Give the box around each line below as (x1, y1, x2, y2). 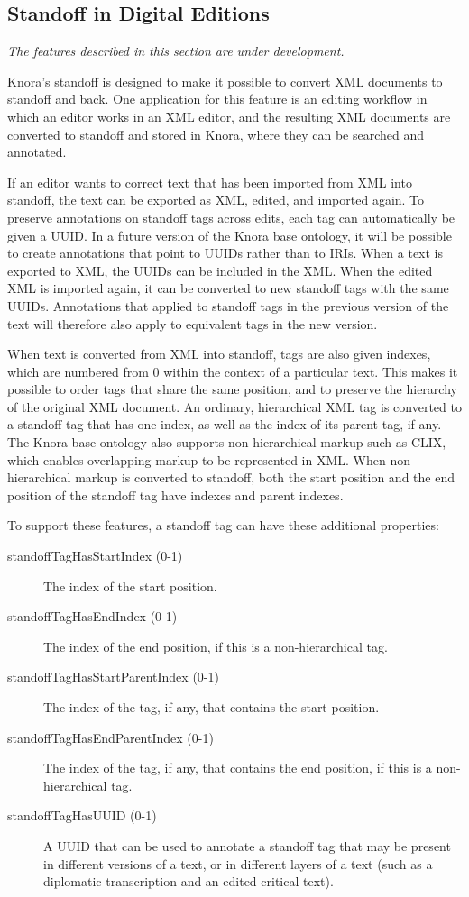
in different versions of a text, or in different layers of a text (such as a (43, 854, 433, 873)
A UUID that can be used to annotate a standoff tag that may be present (43, 836, 451, 855)
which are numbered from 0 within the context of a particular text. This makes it (7, 362, 458, 380)
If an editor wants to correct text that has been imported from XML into (7, 172, 412, 191)
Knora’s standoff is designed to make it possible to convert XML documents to (7, 71, 443, 90)
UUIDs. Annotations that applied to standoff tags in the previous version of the (7, 296, 449, 315)
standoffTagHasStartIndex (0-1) (7, 546, 183, 565)
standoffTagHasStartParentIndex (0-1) (7, 667, 219, 686)
